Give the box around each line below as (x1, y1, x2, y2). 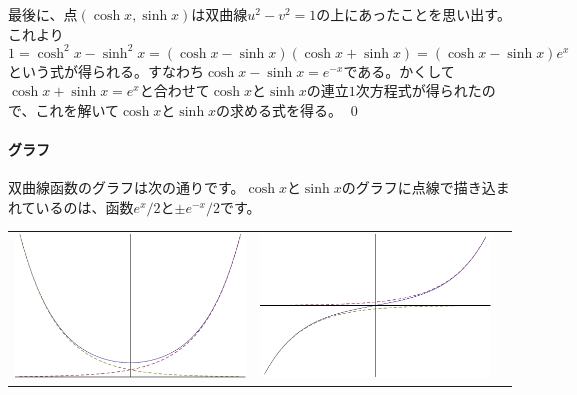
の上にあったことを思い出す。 (316, 4, 511, 24)
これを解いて (35, 99, 120, 120)
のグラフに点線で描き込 (341, 177, 496, 198)
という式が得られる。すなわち (8, 60, 204, 81)
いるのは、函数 (35, 196, 134, 217)
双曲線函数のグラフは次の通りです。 (8, 177, 245, 198)
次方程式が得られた (355, 80, 482, 101)
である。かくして (343, 60, 455, 81)
